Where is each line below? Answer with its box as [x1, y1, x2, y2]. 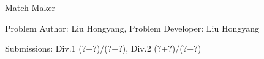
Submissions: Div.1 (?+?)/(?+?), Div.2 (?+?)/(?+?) [5, 42, 202, 55]
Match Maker [5, 1, 56, 13]
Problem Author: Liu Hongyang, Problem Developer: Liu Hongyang [5, 21, 259, 34]
